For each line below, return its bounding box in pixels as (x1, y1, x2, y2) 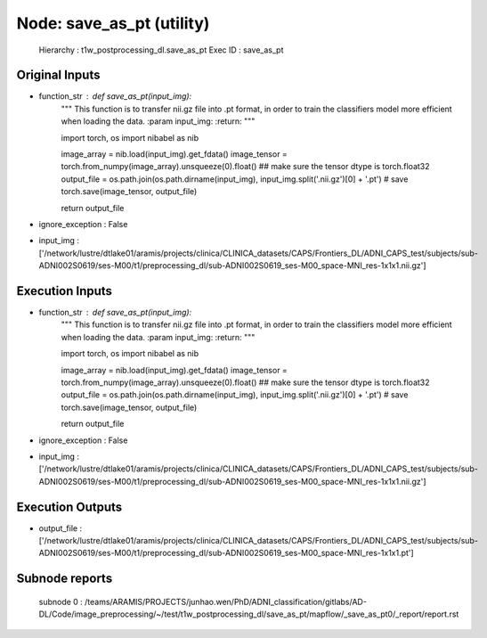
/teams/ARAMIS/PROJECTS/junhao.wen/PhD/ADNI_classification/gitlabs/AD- (85, 596, 367, 607)
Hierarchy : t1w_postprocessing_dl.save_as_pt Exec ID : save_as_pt (38, 45, 284, 55)
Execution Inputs (16, 283, 113, 299)
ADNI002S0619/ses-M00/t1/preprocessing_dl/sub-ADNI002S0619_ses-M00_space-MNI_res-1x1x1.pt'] (38, 548, 414, 559)
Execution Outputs (16, 499, 123, 514)
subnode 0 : (38, 596, 84, 607)
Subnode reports (16, 571, 113, 586)
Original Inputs (16, 68, 101, 83)
